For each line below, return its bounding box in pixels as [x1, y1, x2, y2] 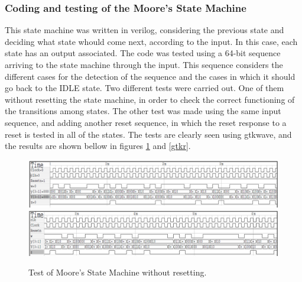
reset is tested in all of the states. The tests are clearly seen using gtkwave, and [5, 128, 292, 140]
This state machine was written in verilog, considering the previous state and [5, 24, 284, 36]
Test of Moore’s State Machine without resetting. [28, 266, 207, 278]
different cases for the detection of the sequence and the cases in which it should [5, 70, 295, 82]
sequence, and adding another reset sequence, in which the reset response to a [5, 116, 287, 128]
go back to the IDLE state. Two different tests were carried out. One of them [5, 82, 284, 94]
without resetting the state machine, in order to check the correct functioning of [5, 93, 295, 105]
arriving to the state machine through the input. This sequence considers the [5, 59, 283, 70]
